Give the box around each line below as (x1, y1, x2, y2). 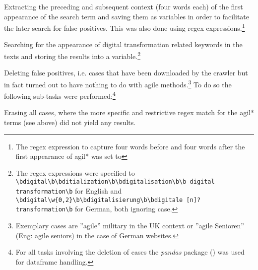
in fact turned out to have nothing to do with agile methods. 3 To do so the (4, 77, 232, 89)
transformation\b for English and (15, 186, 122, 196)
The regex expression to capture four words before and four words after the (15, 141, 245, 151)
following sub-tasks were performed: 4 (4, 89, 116, 101)
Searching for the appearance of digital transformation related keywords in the (4, 39, 243, 50)
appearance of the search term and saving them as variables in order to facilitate (4, 11, 250, 21)
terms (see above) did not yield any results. (4, 117, 136, 127)
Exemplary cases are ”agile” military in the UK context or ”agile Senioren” (15, 220, 244, 230)
